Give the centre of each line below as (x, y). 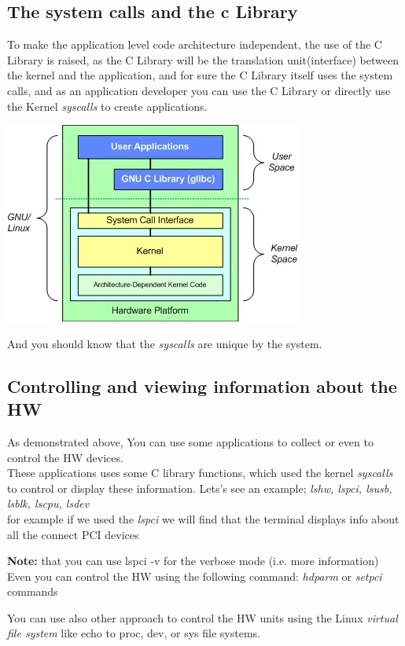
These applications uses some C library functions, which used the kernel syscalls (200, 473)
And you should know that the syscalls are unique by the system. (165, 343)
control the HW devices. (65, 457)
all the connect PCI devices (73, 534)
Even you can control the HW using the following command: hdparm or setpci (195, 576)
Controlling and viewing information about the (202, 385)
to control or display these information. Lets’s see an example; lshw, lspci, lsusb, (200, 488)
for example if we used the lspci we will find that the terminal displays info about (203, 518)
